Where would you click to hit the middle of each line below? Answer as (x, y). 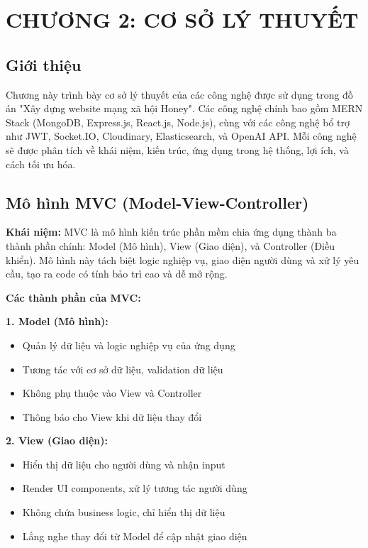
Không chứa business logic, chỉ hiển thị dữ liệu (124, 512)
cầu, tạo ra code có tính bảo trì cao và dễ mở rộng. (117, 274)
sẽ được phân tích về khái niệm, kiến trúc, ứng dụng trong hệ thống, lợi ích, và (177, 149)
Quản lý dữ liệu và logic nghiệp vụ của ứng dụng (129, 345)
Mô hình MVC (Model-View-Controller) (157, 202)
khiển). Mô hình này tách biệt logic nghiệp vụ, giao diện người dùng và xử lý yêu (183, 259)
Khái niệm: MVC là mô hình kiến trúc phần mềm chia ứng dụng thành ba (171, 232)
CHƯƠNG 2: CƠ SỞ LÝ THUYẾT (182, 20)
